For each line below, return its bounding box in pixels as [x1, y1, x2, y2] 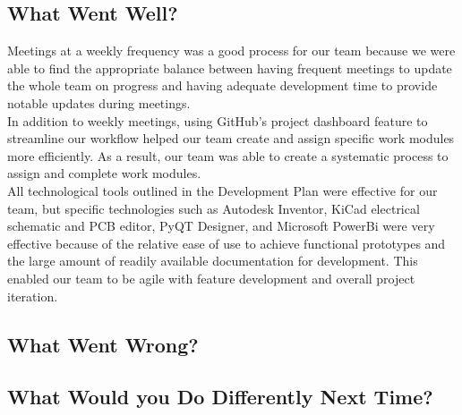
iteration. [7, 286, 58, 305]
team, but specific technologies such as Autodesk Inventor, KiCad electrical [7, 199, 420, 217]
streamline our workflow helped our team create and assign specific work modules [7, 129, 455, 148]
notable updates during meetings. [7, 93, 191, 112]
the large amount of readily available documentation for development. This [7, 251, 418, 270]
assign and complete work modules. [7, 164, 201, 182]
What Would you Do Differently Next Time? [7, 383, 433, 411]
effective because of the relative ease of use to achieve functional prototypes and [7, 233, 446, 252]
